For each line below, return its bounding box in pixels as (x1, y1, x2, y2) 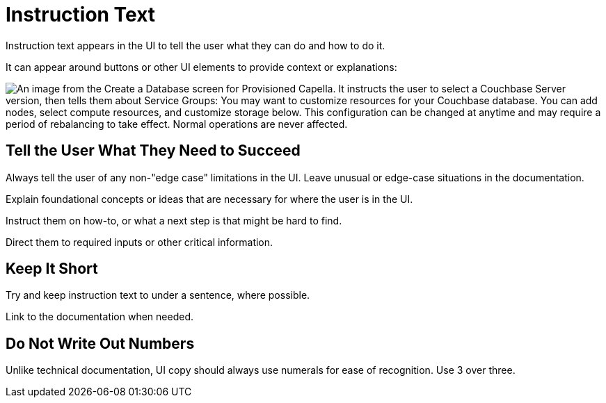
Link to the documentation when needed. (6, 311, 193, 323)
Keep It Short (6, 260, 98, 278)
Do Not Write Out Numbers (6, 334, 195, 352)
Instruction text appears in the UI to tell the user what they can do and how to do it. (6, 39, 385, 51)
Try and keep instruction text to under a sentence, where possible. (6, 289, 310, 302)
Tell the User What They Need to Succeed (6, 142, 301, 160)
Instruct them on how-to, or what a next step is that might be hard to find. (6, 214, 342, 227)
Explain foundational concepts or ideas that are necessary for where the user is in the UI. (6, 192, 413, 205)
